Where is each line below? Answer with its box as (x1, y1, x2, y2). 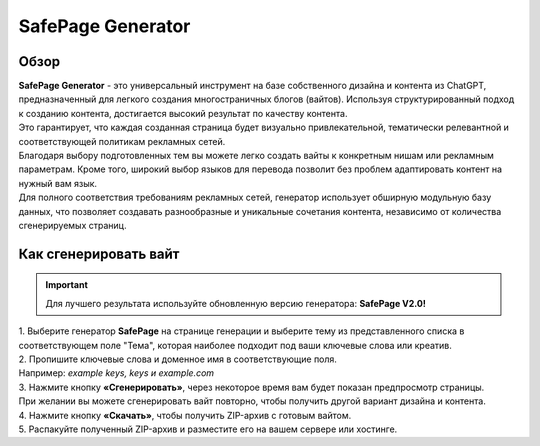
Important (45, 279, 89, 291)
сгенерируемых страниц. (18, 219, 127, 231)
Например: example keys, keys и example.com (18, 367, 215, 379)
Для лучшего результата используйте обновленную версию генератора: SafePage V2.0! (45, 297, 427, 309)
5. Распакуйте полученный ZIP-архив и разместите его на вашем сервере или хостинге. (18, 423, 398, 435)
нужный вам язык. (18, 177, 98, 189)
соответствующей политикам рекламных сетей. (18, 135, 226, 147)
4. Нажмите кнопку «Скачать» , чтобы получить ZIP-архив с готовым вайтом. (18, 409, 352, 421)
